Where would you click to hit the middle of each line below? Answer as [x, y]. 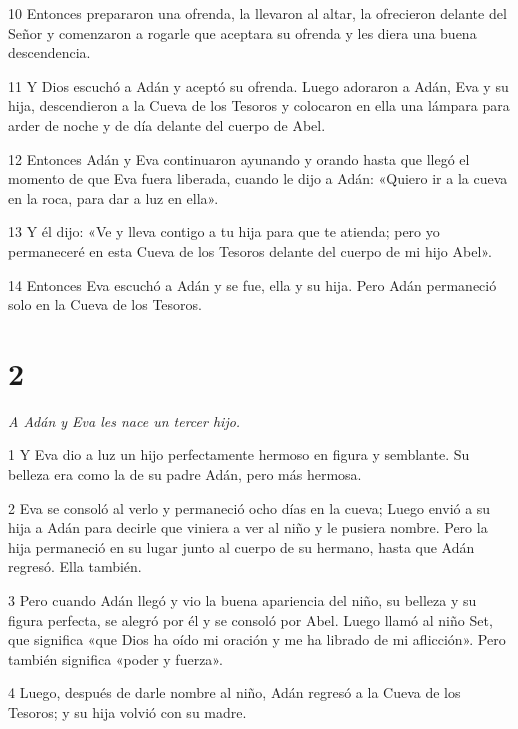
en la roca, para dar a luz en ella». [113, 197]
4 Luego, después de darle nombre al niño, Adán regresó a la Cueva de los [234, 692]
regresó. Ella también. [75, 566]
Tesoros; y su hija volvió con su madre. [127, 711]
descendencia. [49, 52]
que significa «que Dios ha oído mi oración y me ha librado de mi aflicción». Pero [257, 639]
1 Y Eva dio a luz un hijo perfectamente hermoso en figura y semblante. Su [239, 454]
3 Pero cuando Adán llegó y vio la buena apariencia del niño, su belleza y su [242, 600]
